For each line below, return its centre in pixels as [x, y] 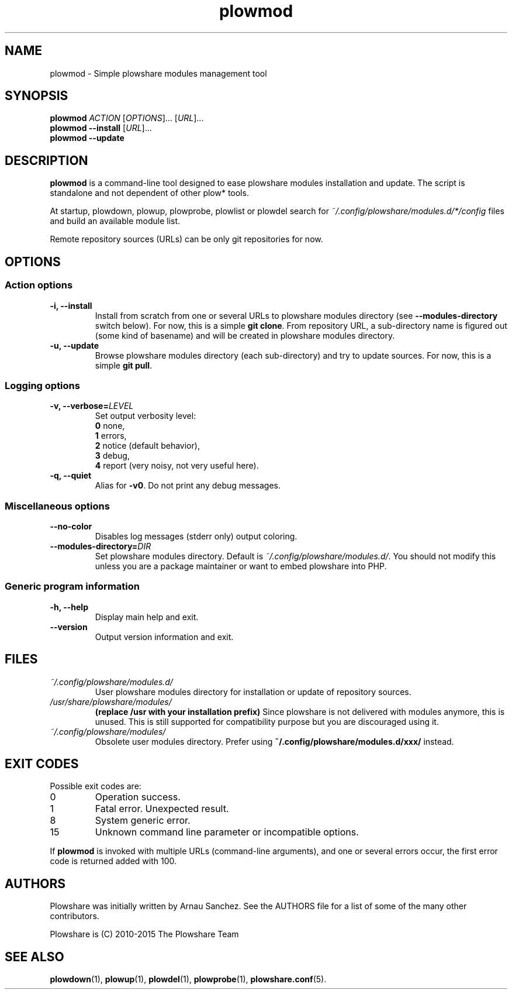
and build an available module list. [115, 221]
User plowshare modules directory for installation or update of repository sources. [253, 692]
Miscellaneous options [57, 506]
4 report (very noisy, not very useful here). [177, 466]
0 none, [110, 426]
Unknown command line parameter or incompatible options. [227, 832]
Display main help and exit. [147, 617]
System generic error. [143, 821]
